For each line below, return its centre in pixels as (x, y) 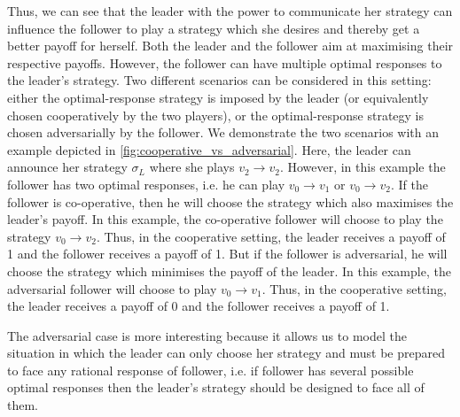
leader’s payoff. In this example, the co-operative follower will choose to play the (225, 219)
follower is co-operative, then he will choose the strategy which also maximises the (230, 201)
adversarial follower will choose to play (112, 288)
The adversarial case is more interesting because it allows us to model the (207, 335)
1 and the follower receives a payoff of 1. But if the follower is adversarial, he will (227, 254)
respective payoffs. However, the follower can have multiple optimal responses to (225, 62)
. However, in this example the (363, 167)
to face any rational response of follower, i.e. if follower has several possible (211, 370)
